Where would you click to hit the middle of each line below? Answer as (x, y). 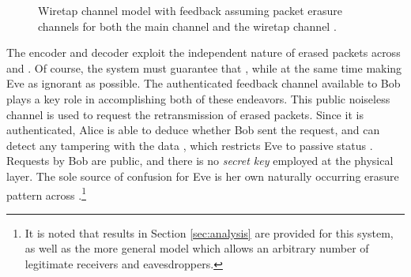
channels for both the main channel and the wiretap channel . (187, 26)
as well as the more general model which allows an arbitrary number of (197, 248)
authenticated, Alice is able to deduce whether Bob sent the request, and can (193, 130)
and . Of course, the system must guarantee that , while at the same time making (204, 67)
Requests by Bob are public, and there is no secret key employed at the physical (200, 161)
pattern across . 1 (46, 193)
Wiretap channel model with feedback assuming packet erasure (190, 10)
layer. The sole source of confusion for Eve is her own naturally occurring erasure (203, 176)
